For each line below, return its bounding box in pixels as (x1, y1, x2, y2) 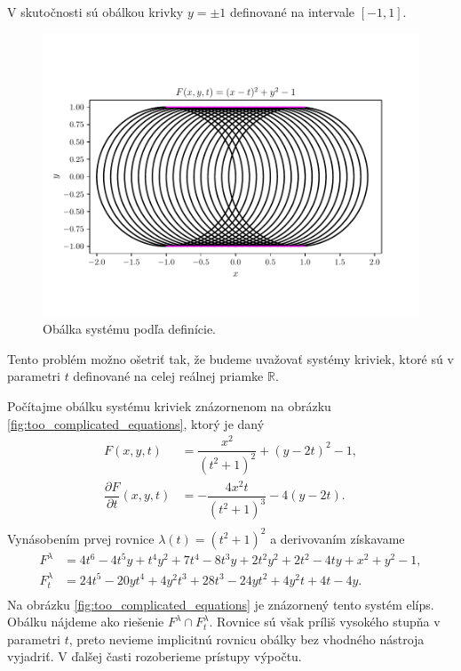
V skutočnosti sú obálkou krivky (7, 3, 184, 20)
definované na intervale (230, 3, 355, 20)
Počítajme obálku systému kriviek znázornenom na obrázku (7, 396, 331, 415)
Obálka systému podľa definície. (43, 319, 217, 338)
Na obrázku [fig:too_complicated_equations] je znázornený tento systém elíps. (7, 594, 434, 613)
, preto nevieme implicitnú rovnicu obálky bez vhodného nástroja (68, 629, 425, 648)
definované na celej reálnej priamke (73, 367, 264, 385)
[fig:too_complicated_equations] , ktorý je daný (7, 414, 265, 433)
